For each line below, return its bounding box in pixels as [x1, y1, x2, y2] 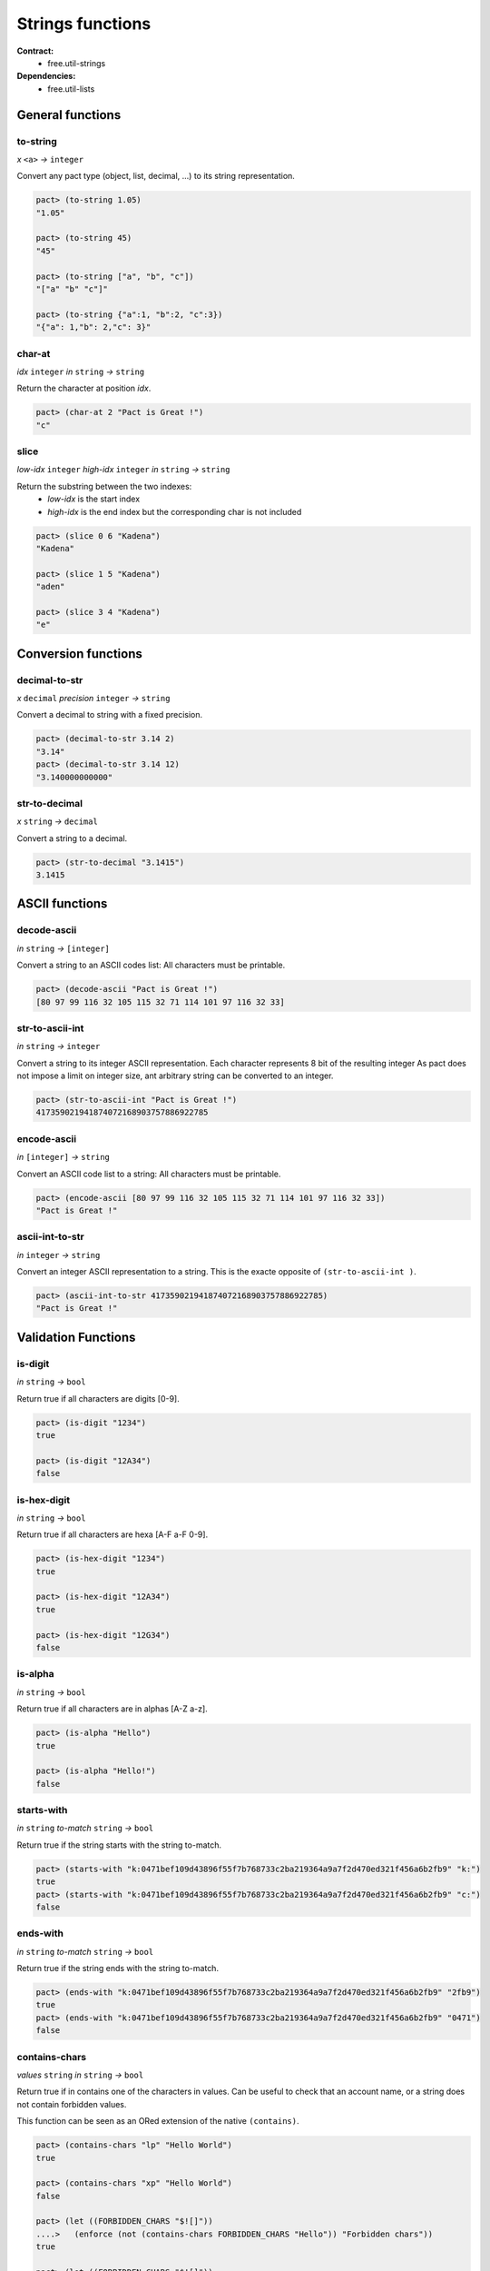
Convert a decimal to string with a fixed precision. [16, 709, 203, 720]
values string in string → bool [16, 2069, 144, 2080]
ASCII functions [16, 896, 108, 912]
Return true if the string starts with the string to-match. [16, 1840, 222, 1850]
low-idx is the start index [47, 493, 141, 504]
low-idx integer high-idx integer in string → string [16, 464, 230, 475]
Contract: [16, 45, 54, 56]
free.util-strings [47, 57, 106, 68]
